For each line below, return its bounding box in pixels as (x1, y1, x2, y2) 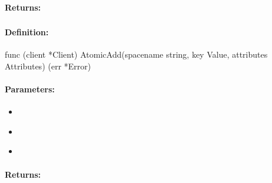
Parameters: (5, 83, 55, 95)
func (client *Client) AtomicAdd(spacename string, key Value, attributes (5, 48, 268, 61)
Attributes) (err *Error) (5, 59, 91, 72)
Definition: (5, 26, 49, 38)
